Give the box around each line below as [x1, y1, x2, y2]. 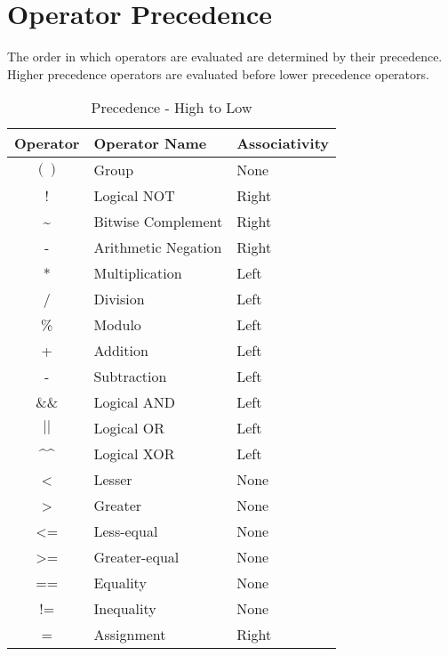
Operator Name [93, 133, 207, 154]
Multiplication [93, 263, 182, 284]
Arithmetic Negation [93, 237, 222, 258]
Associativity [236, 133, 329, 154]
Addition [93, 340, 148, 361]
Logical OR [93, 417, 165, 439]
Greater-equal [93, 547, 180, 568]
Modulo [93, 314, 141, 336]
